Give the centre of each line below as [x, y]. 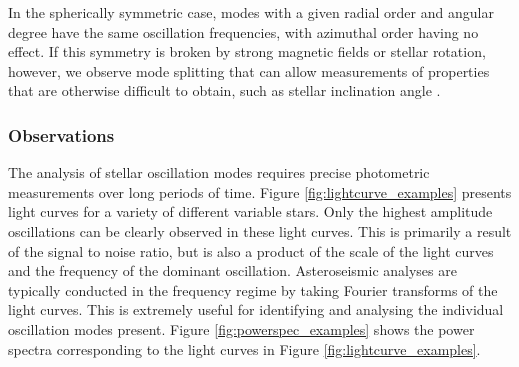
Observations [61, 134]
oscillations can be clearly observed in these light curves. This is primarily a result [260, 230]
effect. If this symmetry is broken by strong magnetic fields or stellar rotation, [247, 51]
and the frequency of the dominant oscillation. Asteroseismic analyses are [232, 270]
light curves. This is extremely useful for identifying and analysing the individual [256, 309]
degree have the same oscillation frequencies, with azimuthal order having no [243, 31]
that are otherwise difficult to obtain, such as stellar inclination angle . [224, 90]
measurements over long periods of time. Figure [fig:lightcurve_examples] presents [260, 191]
